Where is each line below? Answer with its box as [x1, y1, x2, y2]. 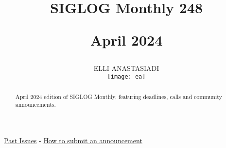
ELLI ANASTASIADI [93, 63, 159, 73]
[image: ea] [107, 73, 146, 81]
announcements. [15, 100, 56, 109]
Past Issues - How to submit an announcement [4, 135, 142, 145]
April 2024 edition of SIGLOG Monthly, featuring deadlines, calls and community [15, 92, 222, 100]
